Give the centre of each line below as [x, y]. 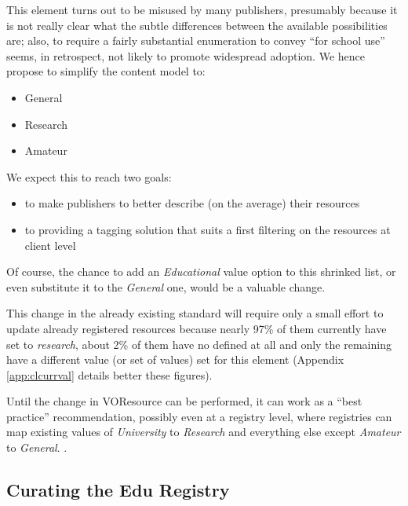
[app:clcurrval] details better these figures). [109, 374]
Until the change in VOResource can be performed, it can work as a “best [184, 401]
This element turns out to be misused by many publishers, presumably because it [202, 9]
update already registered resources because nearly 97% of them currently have [197, 328]
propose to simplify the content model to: [106, 71]
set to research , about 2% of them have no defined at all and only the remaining [199, 344]
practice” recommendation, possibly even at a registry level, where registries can [199, 416]
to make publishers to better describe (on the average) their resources [192, 203]
